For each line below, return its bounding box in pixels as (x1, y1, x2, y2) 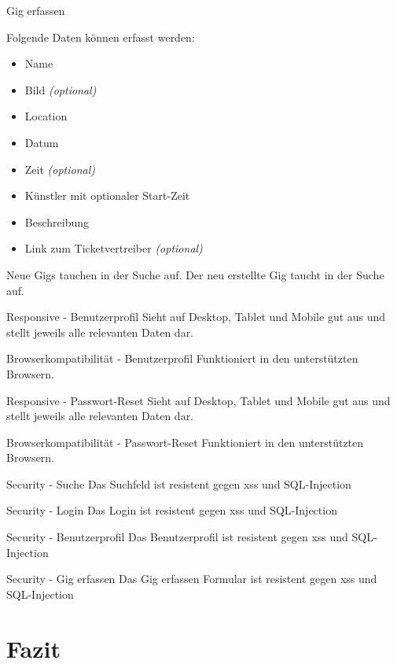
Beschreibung (24, 213, 89, 230)
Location (24, 108, 68, 124)
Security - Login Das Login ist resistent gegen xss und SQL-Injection (6, 502, 337, 518)
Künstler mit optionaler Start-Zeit (24, 187, 190, 204)
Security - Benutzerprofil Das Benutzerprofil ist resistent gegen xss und (6, 529, 348, 545)
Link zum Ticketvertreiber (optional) (24, 240, 203, 256)
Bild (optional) (24, 81, 97, 98)
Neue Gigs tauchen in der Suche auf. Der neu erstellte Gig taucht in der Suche (6, 266, 384, 282)
